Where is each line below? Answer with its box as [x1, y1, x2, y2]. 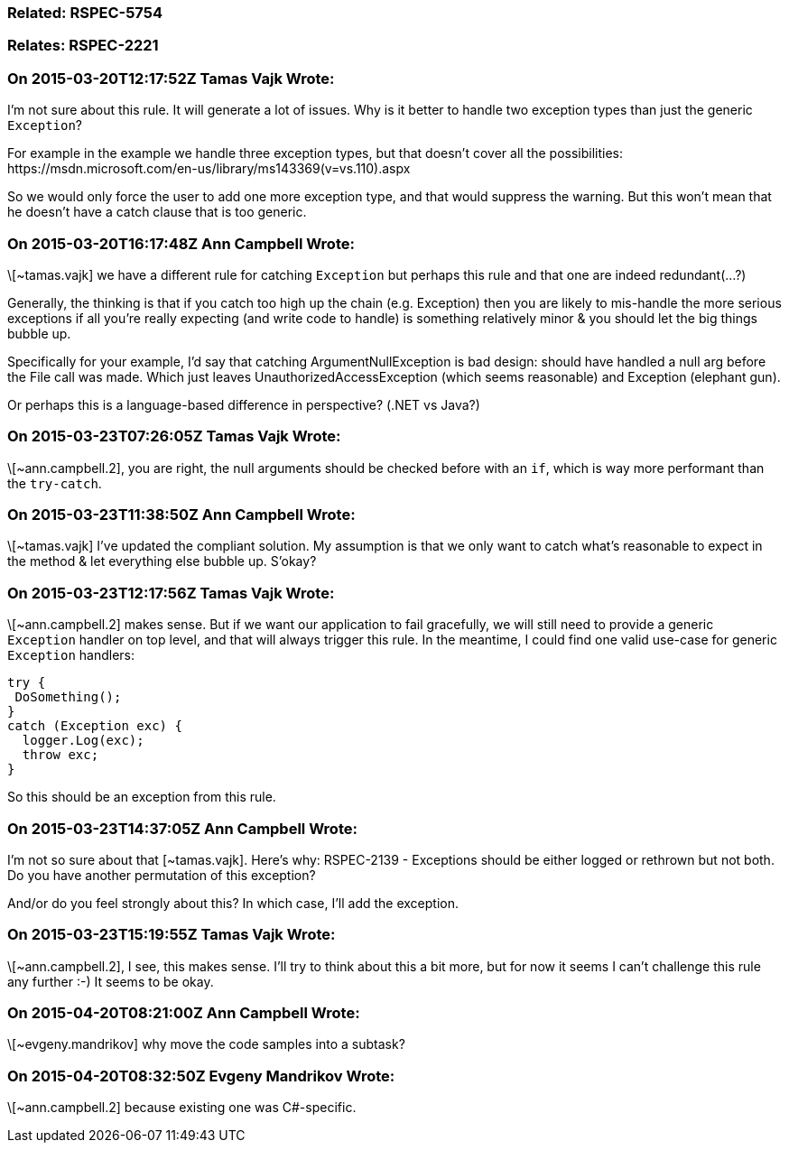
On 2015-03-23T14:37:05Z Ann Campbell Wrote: [7, 819, 357, 838]
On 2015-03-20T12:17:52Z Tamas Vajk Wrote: [7, 69, 335, 88]
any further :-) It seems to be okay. [7, 973, 214, 989]
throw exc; [22, 747, 99, 763]
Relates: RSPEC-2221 [7, 36, 159, 55]
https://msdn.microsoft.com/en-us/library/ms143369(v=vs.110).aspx [7, 161, 411, 177]
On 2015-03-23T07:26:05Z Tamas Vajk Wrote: [7, 427, 341, 446]
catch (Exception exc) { [7, 719, 182, 734]
